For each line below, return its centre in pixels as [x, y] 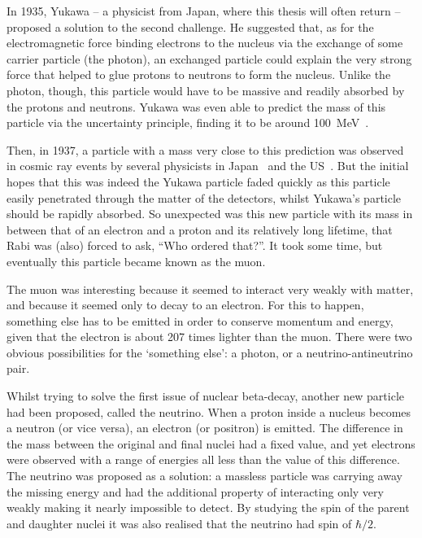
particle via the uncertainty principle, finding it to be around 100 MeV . [188, 122]
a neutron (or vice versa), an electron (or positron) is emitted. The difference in [205, 428]
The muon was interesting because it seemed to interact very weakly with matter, [210, 289]
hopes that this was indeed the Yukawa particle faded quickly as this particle [198, 181]
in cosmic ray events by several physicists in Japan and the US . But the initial [208, 166]
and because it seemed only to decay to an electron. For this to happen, [185, 305]
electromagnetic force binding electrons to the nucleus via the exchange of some [205, 43]
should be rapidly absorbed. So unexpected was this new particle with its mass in [210, 214]
